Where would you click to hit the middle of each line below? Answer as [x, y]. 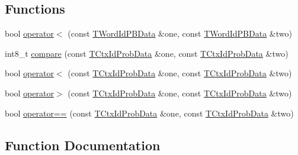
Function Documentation [83, 145]
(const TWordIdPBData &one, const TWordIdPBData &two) [180, 33]
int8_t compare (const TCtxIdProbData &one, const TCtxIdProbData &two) [147, 53]
